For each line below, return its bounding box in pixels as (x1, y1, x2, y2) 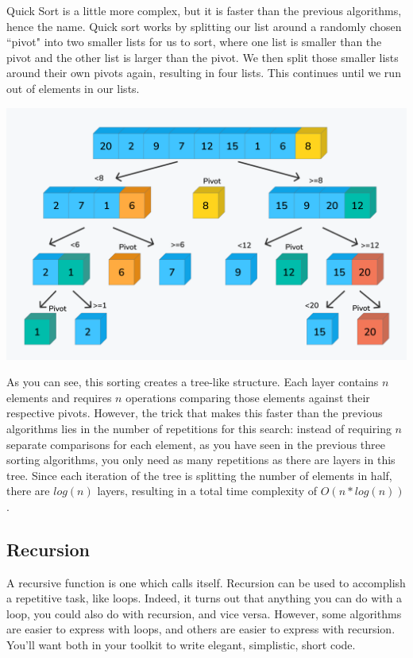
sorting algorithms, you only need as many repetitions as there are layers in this (6, 451, 396, 468)
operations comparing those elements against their (125, 389, 370, 405)
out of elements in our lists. (6, 79, 140, 96)
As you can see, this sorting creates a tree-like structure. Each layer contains (6, 374, 379, 390)
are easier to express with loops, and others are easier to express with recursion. (6, 621, 396, 637)
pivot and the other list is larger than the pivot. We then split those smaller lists (6, 48, 399, 65)
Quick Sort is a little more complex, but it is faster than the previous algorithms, (6, 2, 402, 18)
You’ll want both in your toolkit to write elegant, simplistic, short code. (6, 637, 356, 653)
